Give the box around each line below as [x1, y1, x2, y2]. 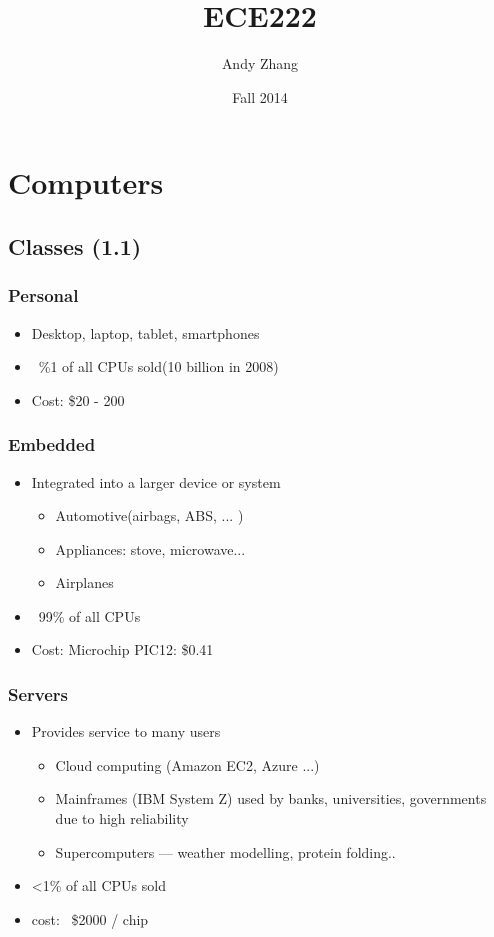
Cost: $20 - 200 [31, 389, 125, 410]
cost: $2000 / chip [31, 908, 149, 929]
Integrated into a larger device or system [31, 471, 281, 492]
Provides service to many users [31, 721, 221, 742]
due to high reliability [55, 808, 189, 829]
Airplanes [55, 572, 114, 593]
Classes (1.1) [8, 230, 142, 261]
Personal [8, 283, 79, 308]
